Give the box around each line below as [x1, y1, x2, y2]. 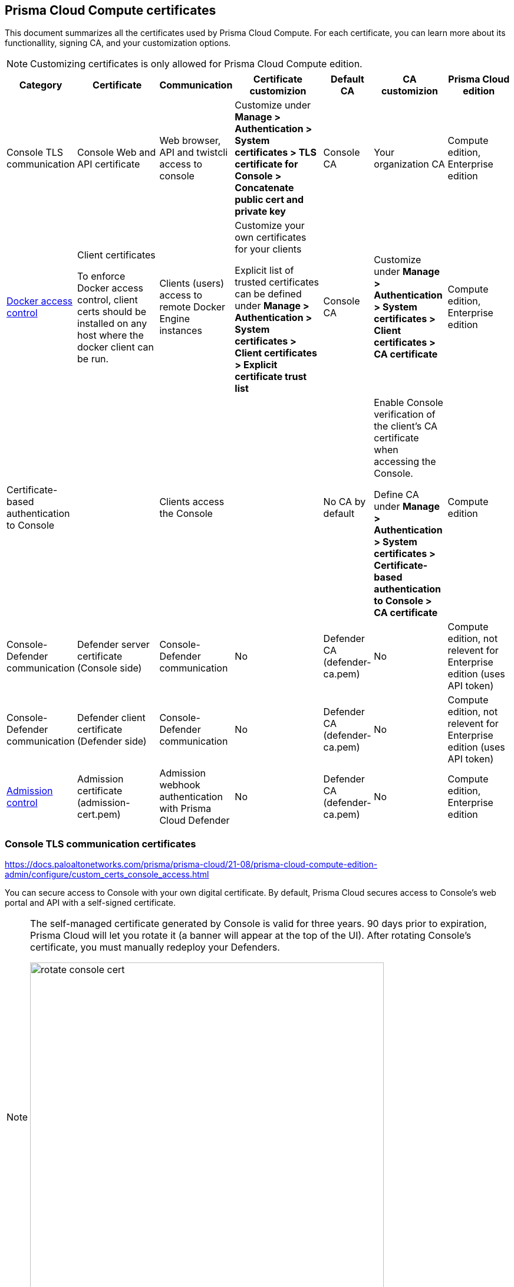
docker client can [77, 341, 154, 353]
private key [235, 205, 286, 218]
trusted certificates [235, 276, 319, 289]
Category [19, 79, 62, 91]
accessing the [374, 456, 436, 468]
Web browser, [159, 135, 221, 147]
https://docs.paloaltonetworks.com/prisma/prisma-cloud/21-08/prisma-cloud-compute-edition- [5, 859, 378, 870]
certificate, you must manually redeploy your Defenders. [30, 941, 280, 954]
